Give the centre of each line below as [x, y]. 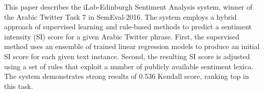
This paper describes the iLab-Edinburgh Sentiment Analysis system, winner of [128, 7]
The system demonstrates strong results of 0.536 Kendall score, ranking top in [127, 76]
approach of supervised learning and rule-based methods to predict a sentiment [128, 27]
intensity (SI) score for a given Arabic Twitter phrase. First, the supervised [122, 36]
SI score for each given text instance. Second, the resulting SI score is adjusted [127, 56]
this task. [19, 86]
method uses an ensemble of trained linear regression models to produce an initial [132, 46]
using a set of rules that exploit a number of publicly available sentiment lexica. [129, 66]
